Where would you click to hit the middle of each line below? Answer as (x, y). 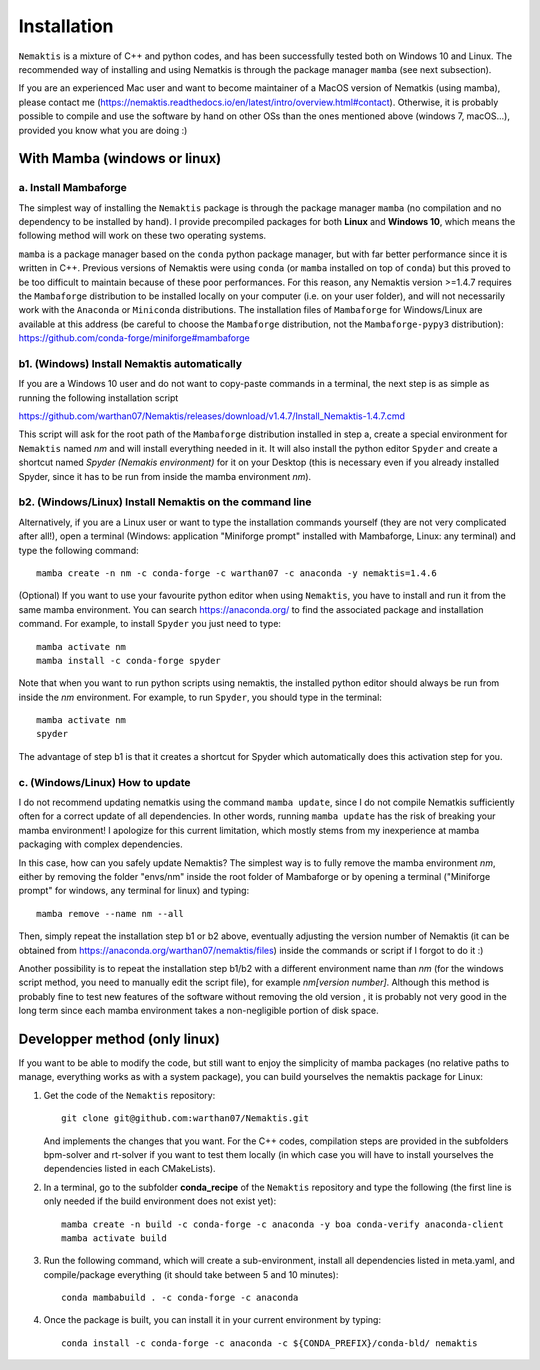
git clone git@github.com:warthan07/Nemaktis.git (185, 1118)
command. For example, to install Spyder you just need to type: (150, 624)
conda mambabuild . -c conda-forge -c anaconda (180, 1298)
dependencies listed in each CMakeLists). (129, 1169)
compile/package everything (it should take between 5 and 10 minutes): (191, 1274)
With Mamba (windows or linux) (120, 158)
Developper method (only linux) (119, 1038)
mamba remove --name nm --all (110, 913)
